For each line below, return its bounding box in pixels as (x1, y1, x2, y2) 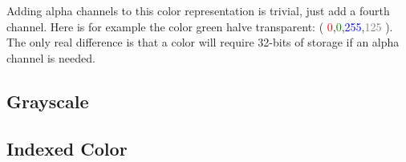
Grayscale (6, 88, 89, 113)
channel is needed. (6, 49, 95, 66)
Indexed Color (6, 136, 128, 160)
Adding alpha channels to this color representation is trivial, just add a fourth (6, 2, 390, 18)
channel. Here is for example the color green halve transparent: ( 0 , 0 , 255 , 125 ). (6, 18, 393, 34)
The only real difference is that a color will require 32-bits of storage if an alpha (6, 34, 400, 51)
